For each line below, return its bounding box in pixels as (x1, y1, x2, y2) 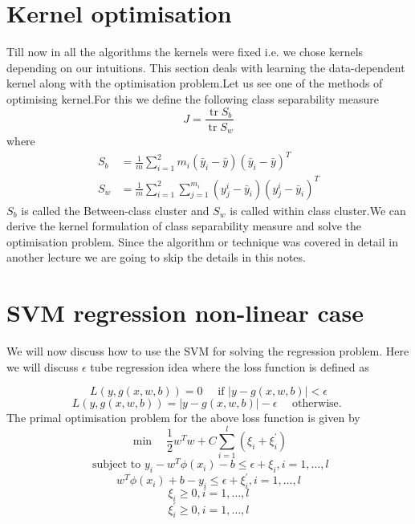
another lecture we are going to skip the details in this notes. (6, 249, 306, 266)
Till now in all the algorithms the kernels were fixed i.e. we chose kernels (6, 43, 364, 60)
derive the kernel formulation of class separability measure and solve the (6, 217, 361, 234)
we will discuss (6, 358, 79, 375)
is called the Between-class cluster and (21, 201, 210, 218)
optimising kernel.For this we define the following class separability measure (6, 90, 379, 107)
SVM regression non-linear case (6, 296, 364, 329)
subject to (92, 459, 141, 471)
